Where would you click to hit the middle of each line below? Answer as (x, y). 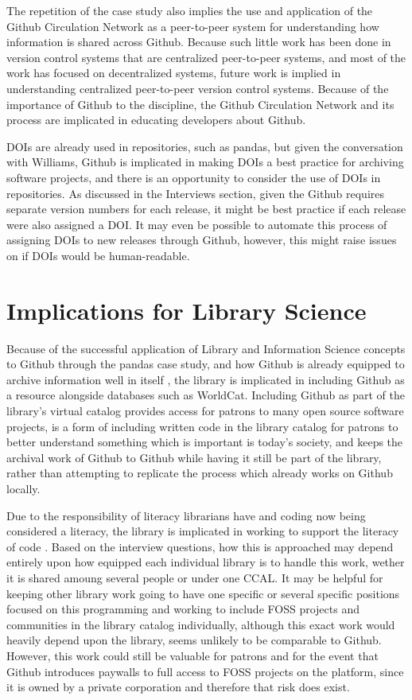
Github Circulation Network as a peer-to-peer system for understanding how (193, 26)
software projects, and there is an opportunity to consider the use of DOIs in (194, 177)
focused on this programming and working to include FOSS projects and (183, 609)
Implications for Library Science (187, 310)
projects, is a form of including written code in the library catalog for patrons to (202, 426)
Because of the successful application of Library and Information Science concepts (206, 348)
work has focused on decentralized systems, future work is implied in (174, 73)
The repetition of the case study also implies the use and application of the (190, 10)
